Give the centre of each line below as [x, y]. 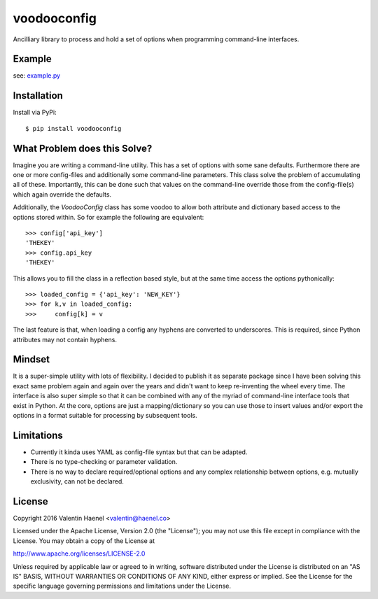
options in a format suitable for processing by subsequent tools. [105, 415]
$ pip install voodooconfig [73, 128]
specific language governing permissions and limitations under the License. [122, 586]
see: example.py [37, 76]
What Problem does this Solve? [83, 148]
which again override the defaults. [62, 194]
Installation [38, 96]
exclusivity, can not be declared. [77, 481]
